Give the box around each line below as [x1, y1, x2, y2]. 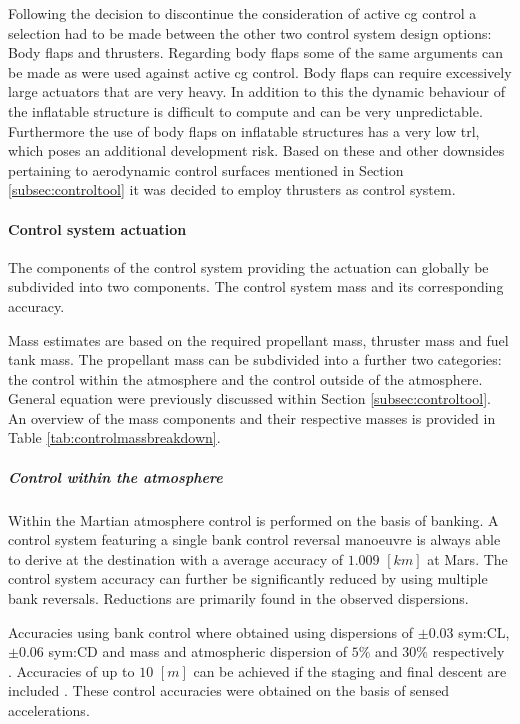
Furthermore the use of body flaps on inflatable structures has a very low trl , [8, 120, 480, 141]
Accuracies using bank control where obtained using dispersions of [8, 621, 414, 642]
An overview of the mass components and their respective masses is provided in [8, 407, 496, 428]
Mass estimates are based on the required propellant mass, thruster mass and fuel [8, 329, 509, 350]
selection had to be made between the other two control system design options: [8, 22, 492, 43]
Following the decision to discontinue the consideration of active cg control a [8, 3, 477, 23]
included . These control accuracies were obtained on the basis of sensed [8, 680, 450, 701]
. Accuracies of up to [8, 660, 135, 681]
